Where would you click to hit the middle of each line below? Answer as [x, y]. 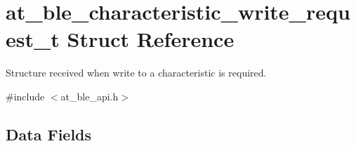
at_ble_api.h [90, 96]
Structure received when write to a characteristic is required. [136, 73]
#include [25, 96]
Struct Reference [151, 39]
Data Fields [49, 134]
